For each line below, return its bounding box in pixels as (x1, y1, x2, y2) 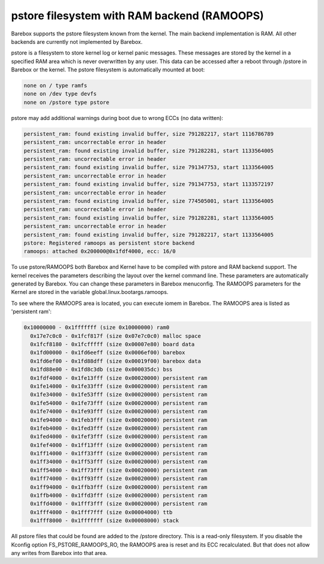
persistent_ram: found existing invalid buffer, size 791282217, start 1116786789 (23, 130, 274, 137)
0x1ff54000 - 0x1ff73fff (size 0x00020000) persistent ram (30, 467, 208, 473)
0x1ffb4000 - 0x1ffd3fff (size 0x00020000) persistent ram (30, 492, 208, 499)
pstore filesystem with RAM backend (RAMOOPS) (11, 9, 264, 22)
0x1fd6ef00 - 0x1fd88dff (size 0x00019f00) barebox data (30, 358, 201, 364)
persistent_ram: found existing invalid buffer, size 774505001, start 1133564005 (23, 197, 274, 204)
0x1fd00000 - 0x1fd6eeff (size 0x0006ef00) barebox (30, 349, 185, 356)
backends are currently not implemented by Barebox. (11, 38, 143, 45)
